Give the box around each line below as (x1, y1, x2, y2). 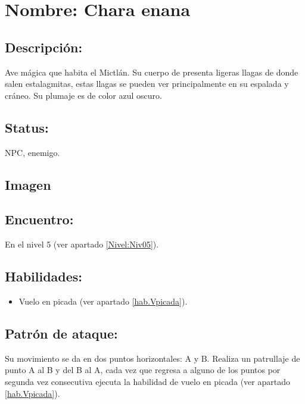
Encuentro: (5, 210, 74, 228)
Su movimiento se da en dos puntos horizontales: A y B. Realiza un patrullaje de (5, 352, 300, 364)
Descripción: (5, 37, 83, 56)
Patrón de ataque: (5, 324, 118, 342)
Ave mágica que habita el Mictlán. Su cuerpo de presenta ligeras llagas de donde (5, 65, 298, 78)
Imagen (5, 175, 51, 193)
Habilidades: (5, 267, 83, 286)
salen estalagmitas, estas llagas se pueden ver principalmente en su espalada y (5, 77, 289, 90)
